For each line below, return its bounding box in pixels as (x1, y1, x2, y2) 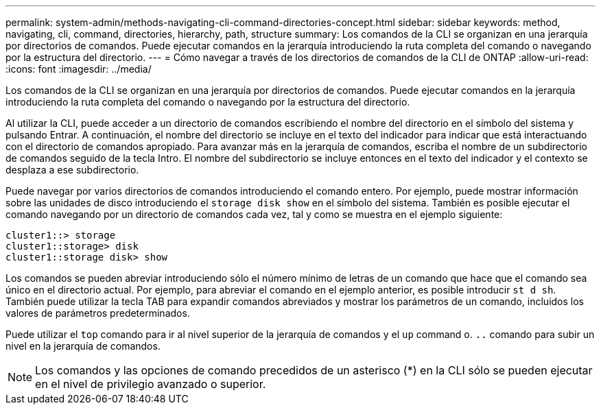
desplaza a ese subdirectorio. (5, 164, 139, 176)
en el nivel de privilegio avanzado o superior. (35, 377, 266, 391)
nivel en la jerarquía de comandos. (5, 340, 161, 352)
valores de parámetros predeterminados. (5, 307, 190, 319)
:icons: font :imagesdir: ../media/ (5, 63, 152, 75)
